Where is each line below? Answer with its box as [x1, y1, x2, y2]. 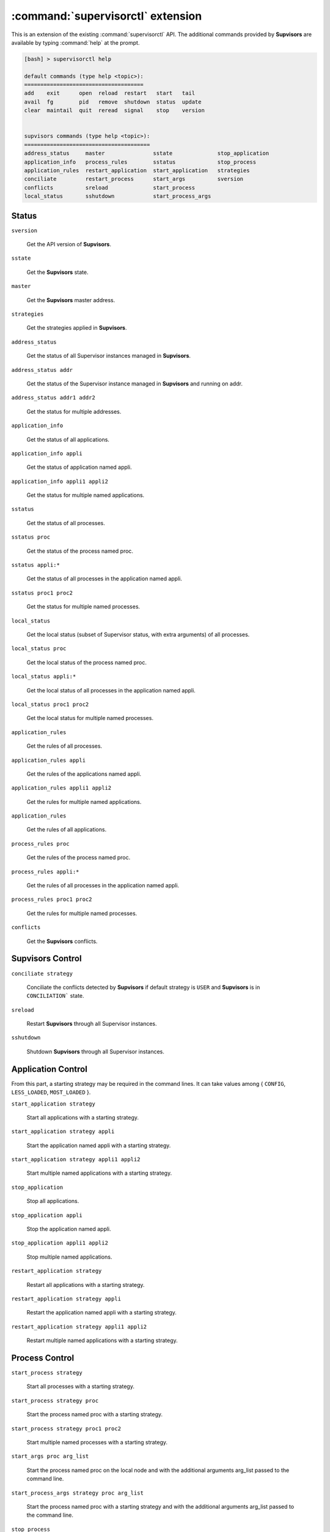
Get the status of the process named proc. [26, 547, 134, 555]
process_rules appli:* [11, 868, 79, 875]
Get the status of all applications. [26, 436, 110, 443]
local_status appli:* [11, 673, 76, 680]
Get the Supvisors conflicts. [26, 938, 98, 945]
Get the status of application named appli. [26, 463, 132, 471]
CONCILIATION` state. [26, 992, 85, 999]
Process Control [11, 1352, 75, 1363]
